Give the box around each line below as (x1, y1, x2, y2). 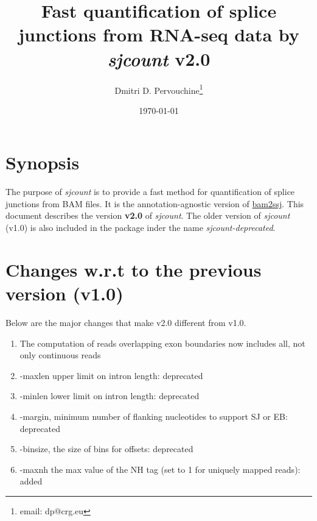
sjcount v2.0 (107, 46, 211, 71)
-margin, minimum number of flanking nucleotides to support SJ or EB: (19, 409, 288, 422)
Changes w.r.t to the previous (5, 257, 262, 282)
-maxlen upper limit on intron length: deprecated (19, 369, 203, 381)
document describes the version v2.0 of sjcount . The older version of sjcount (5, 209, 290, 222)
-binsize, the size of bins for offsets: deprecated (19, 442, 193, 455)
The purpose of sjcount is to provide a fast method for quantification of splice (5, 185, 295, 198)
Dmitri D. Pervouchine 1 (114, 82, 203, 96)
